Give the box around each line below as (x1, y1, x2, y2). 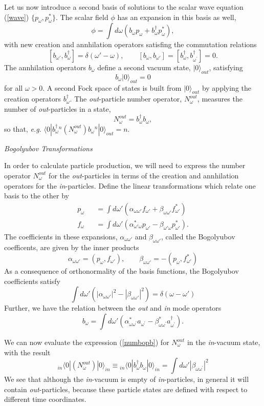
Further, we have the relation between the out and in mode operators (4, 302, 222, 313)
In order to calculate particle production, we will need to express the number (4, 160, 246, 171)
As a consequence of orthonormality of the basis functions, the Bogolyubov (4, 266, 239, 276)
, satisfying (209, 62, 243, 72)
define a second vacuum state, (97, 62, 191, 72)
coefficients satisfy (4, 275, 60, 286)
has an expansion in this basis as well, (117, 11, 236, 22)
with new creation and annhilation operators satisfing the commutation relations (4, 39, 257, 50)
